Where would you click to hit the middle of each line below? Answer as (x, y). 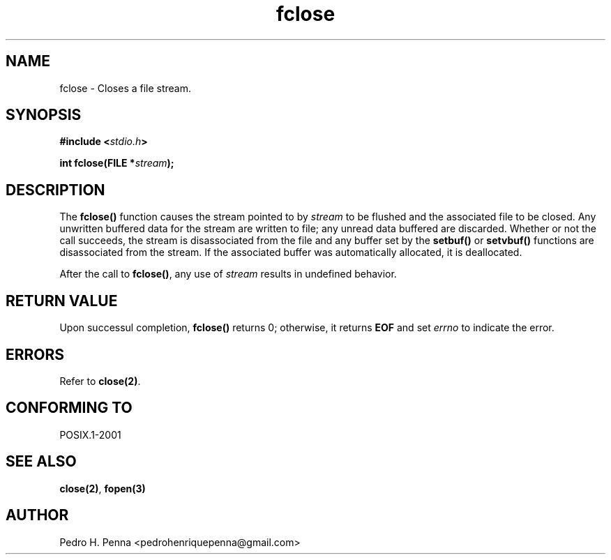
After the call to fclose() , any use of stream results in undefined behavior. (228, 274)
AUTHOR (37, 515)
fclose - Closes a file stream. (126, 88)
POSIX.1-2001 (90, 434)
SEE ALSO (41, 462)
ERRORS (35, 354)
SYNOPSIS (44, 115)
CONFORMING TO (69, 408)
